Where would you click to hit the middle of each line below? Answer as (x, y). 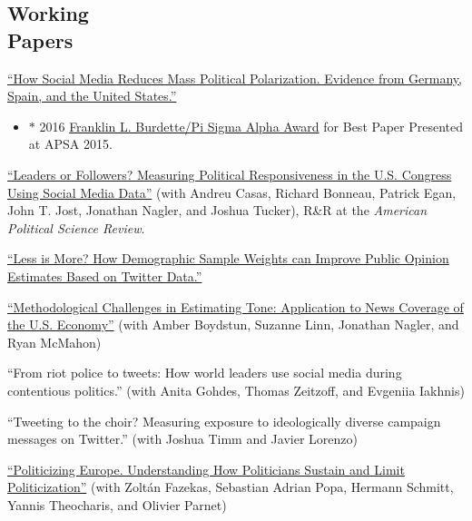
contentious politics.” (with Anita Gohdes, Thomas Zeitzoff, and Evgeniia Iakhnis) (236, 390)
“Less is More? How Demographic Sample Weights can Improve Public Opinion (228, 258)
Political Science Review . (76, 227)
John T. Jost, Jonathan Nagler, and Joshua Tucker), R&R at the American (217, 210)
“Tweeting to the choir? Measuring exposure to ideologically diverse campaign (224, 421)
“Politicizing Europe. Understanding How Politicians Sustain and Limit (206, 469)
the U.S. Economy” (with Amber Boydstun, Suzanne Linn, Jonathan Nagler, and (233, 324)
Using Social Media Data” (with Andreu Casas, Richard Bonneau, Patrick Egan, (232, 192)
